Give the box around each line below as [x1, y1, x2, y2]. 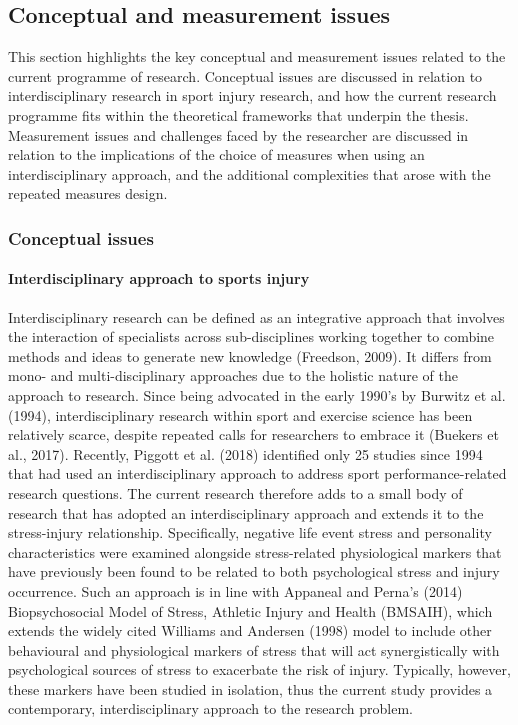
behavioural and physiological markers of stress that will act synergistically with [8, 639, 500, 660]
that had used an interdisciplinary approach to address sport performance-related [8, 463, 507, 484]
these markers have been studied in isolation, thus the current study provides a [8, 678, 493, 699]
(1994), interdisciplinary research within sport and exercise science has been [8, 404, 473, 425]
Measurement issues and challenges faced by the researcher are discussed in [8, 124, 469, 145]
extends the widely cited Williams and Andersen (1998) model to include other [8, 620, 492, 641]
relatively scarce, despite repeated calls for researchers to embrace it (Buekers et [8, 424, 499, 445]
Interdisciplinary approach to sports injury [8, 268, 310, 289]
